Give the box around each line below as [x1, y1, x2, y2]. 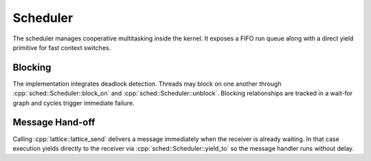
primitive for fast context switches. [12, 43, 111, 51]
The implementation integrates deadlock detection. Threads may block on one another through [12, 79, 282, 88]
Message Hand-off [12, 116, 95, 128]
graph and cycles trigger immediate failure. [12, 99, 135, 107]
